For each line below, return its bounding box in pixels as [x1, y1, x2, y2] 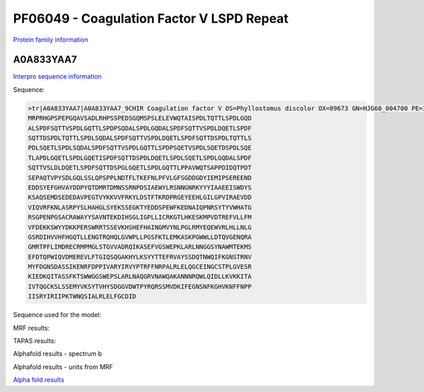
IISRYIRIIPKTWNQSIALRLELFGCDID [28, 292, 137, 301]
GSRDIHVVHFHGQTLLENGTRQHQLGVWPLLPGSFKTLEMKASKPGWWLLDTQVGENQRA [28, 233, 252, 241]
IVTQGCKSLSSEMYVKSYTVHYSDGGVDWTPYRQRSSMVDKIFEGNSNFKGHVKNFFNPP [28, 282, 252, 290]
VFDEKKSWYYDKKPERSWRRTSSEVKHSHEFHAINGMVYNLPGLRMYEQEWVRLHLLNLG [28, 223, 252, 231]
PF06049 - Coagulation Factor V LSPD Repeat [13, 11, 289, 26]
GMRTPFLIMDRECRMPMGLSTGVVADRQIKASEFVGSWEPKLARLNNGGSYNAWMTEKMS [28, 243, 252, 251]
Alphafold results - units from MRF [13, 362, 113, 371]
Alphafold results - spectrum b [13, 350, 102, 358]
